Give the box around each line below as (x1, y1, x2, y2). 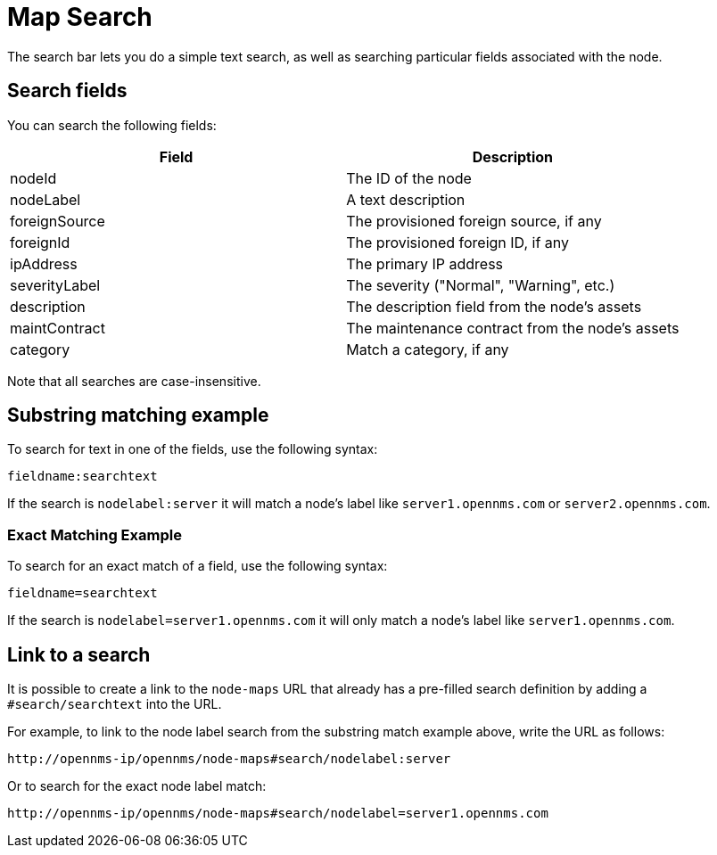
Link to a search (7, 643, 151, 666)
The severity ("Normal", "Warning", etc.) (346, 275, 615, 294)
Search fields (7, 79, 128, 103)
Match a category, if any (346, 340, 509, 358)
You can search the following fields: (7, 117, 217, 133)
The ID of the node (346, 169, 472, 187)
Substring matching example (7, 404, 269, 427)
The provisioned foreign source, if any (346, 211, 602, 230)
